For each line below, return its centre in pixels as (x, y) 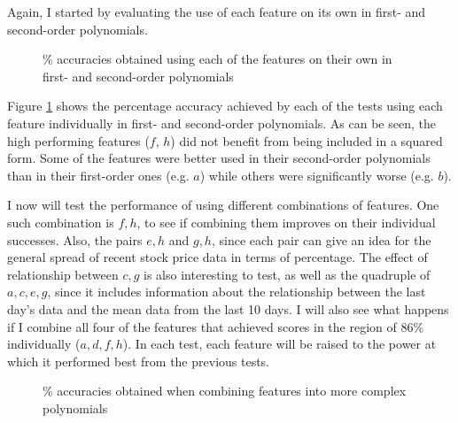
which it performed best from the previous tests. (139, 361)
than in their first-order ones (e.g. (98, 175)
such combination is (61, 222)
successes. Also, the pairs (75, 239)
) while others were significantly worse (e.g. (317, 175)
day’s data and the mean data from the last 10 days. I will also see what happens (228, 308)
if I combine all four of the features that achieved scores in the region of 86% (216, 326)
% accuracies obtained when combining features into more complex (225, 391)
